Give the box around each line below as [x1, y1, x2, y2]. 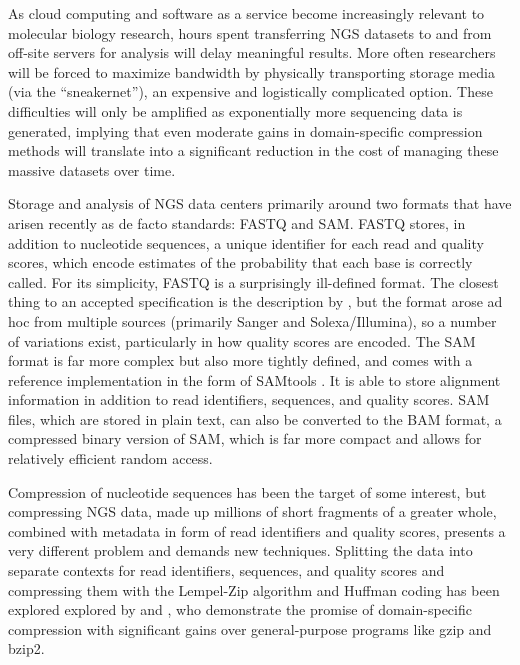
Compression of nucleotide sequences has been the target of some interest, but [8, 481, 487, 502]
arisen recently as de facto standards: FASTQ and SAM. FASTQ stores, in [8, 212, 466, 233]
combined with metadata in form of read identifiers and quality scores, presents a [8, 520, 506, 541]
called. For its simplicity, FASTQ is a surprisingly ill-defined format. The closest [8, 271, 499, 292]
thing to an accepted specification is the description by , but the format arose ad [8, 291, 503, 312]
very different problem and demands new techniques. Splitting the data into [8, 540, 473, 561]
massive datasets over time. [8, 159, 176, 180]
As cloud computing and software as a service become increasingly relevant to [8, 3, 485, 23]
